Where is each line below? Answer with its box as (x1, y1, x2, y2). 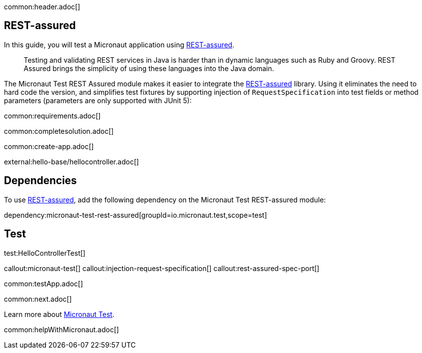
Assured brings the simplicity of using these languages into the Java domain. (24, 64, 274, 73)
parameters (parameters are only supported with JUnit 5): (4, 96, 192, 105)
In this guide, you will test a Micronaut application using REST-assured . (4, 40, 234, 49)
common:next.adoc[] (4, 294, 72, 303)
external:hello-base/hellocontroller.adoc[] (4, 157, 139, 166)
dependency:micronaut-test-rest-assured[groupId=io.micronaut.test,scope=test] (4, 210, 267, 219)
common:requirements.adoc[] (4, 111, 101, 120)
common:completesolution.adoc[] (4, 126, 114, 135)
